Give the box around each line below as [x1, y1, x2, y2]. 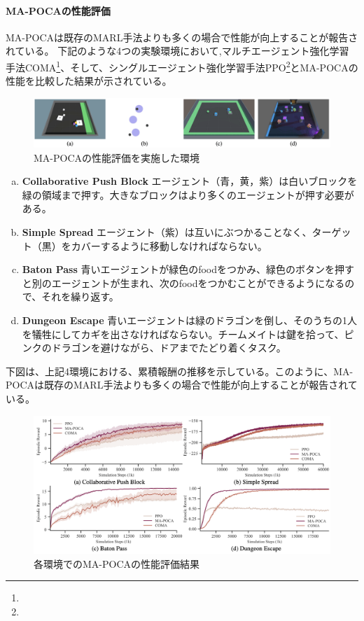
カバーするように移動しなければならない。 [71, 238, 267, 253]
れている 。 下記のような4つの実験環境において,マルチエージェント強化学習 [6, 43, 349, 58]
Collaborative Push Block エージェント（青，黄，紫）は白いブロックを [22, 174, 358, 188]
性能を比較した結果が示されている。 [6, 74, 172, 88]
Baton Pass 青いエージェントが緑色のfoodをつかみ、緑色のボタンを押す [22, 262, 355, 277]
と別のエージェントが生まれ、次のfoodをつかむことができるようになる [22, 275, 345, 290]
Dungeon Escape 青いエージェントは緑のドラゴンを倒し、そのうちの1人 [22, 312, 357, 327]
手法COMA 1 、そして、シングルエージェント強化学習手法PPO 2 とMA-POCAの [6, 57, 358, 74]
